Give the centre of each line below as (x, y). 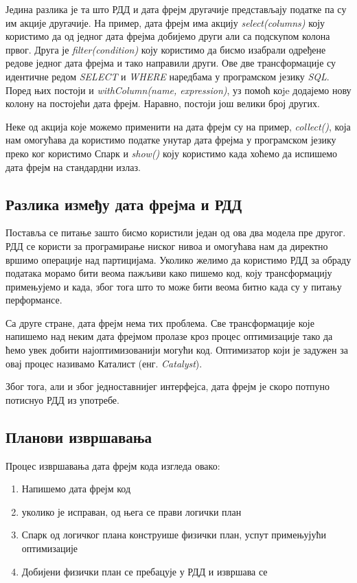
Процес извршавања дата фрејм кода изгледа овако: (113, 465)
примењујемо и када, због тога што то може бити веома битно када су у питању (174, 286)
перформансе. (34, 300)
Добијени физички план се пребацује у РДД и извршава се (145, 571)
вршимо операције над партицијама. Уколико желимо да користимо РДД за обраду (178, 259)
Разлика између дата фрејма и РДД (124, 204)
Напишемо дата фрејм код (76, 489)
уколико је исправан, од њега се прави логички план (131, 511)
